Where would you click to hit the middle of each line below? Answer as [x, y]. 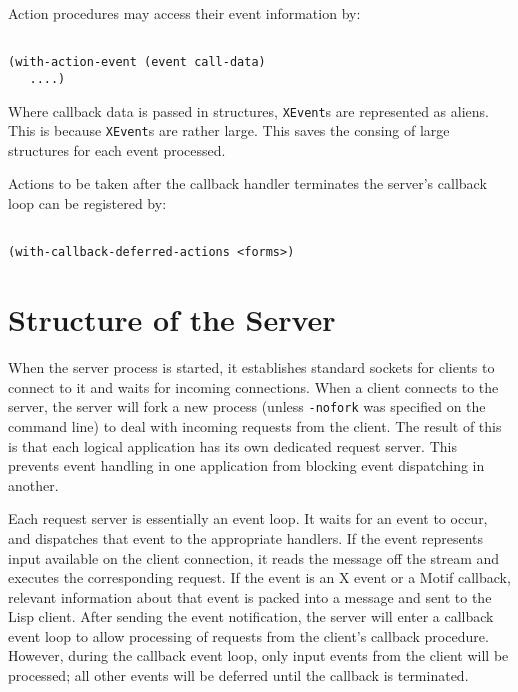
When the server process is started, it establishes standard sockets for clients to [251, 367]
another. [33, 484]
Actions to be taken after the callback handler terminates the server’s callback [247, 183]
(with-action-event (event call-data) [137, 62]
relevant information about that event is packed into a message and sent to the [250, 596]
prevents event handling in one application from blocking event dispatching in [246, 465]
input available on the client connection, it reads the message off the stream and [254, 557]
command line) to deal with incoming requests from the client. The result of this [255, 425]
